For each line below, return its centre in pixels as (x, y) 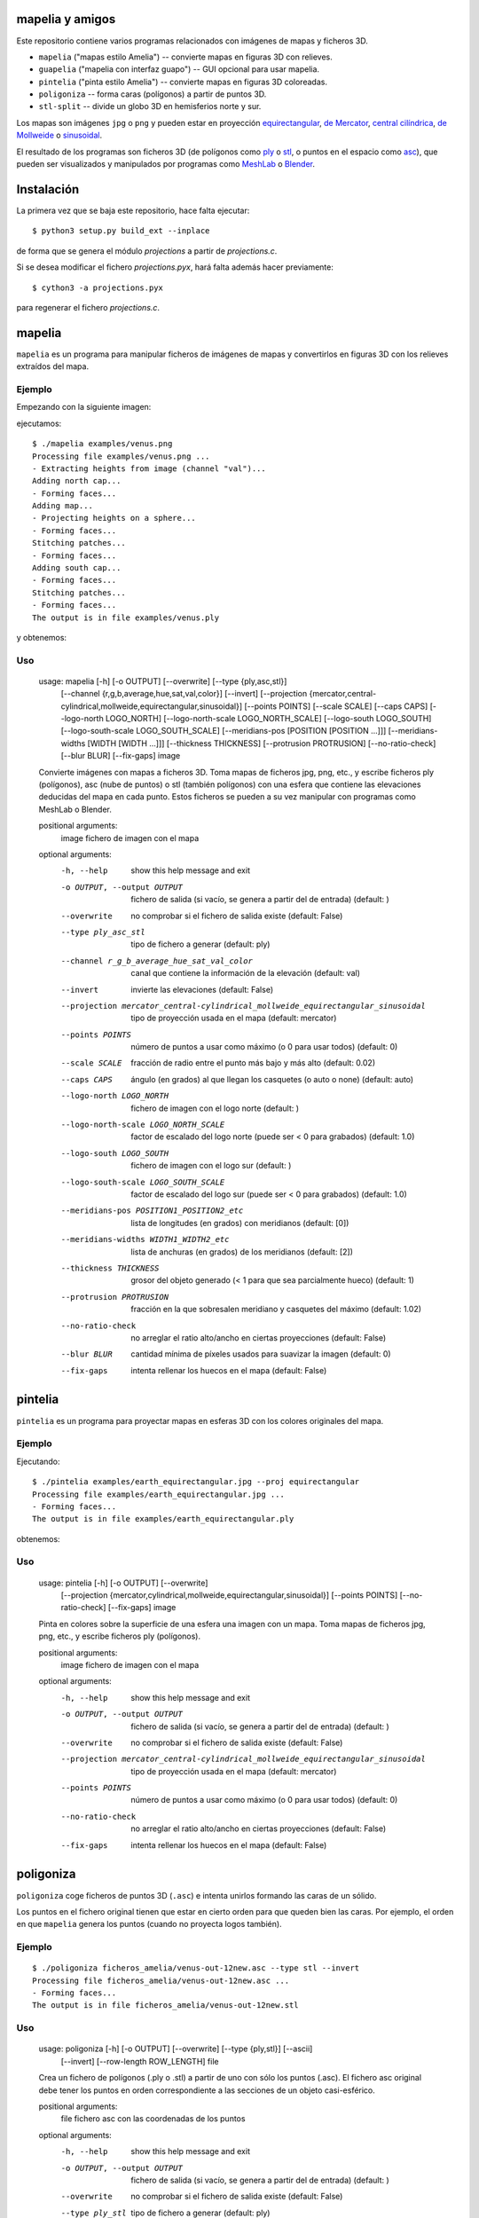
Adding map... (63, 506)
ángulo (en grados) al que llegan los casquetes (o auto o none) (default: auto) (272, 1079)
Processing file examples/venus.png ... (121, 456)
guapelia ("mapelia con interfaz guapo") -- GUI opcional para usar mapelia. (179, 69)
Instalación (48, 189)
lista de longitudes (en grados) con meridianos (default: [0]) (240, 1223)
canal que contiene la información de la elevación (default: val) (246, 973)
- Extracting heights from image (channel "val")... (149, 468)
